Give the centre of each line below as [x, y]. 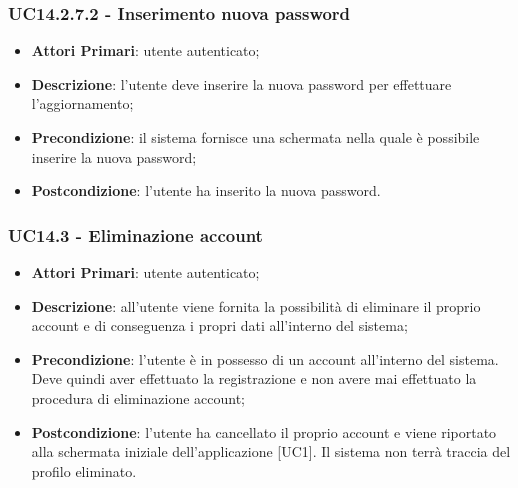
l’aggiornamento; [82, 103]
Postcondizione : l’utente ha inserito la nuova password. [206, 190]
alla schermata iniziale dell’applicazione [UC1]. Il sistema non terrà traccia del [271, 451]
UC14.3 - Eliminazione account [135, 234]
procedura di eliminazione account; [138, 397]
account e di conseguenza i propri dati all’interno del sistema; [219, 325]
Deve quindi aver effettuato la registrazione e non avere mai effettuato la [254, 378]
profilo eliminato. [84, 470]
